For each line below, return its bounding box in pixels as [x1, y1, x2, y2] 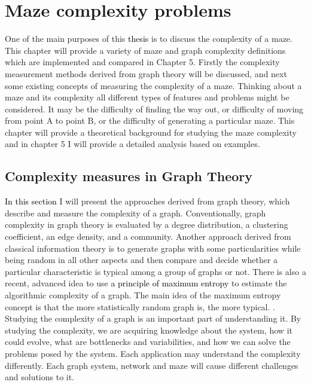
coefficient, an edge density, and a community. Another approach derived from [5, 230, 291, 243]
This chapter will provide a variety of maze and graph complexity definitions [5, 44, 286, 56]
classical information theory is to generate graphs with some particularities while [5, 242, 301, 254]
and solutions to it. [5, 371, 75, 383]
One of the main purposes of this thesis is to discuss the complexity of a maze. [5, 32, 292, 45]
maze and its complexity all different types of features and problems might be [5, 91, 289, 103]
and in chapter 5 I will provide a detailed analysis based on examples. [5, 137, 260, 150]
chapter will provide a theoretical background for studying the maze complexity [5, 126, 297, 138]
